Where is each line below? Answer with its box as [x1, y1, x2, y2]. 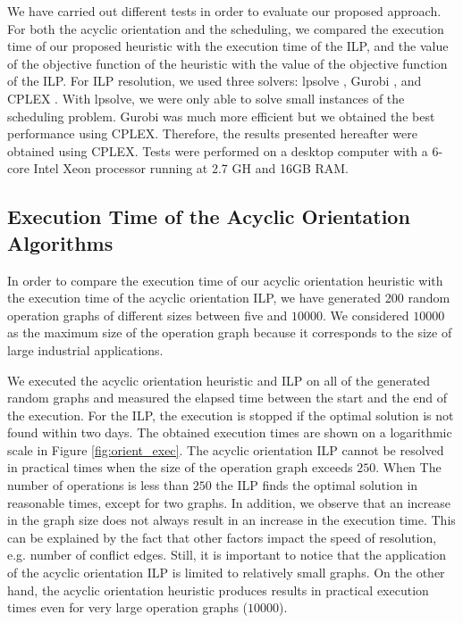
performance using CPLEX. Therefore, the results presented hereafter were [7, 124, 417, 143]
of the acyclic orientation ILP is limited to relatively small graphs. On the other [7, 563, 445, 582]
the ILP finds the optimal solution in [215, 476, 418, 494]
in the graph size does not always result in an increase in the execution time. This [7, 511, 456, 529]
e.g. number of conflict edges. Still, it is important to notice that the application [7, 545, 447, 564]
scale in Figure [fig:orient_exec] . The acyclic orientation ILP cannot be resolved [7, 440, 444, 459]
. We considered [323, 305, 409, 324]
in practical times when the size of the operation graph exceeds [7, 458, 353, 477]
